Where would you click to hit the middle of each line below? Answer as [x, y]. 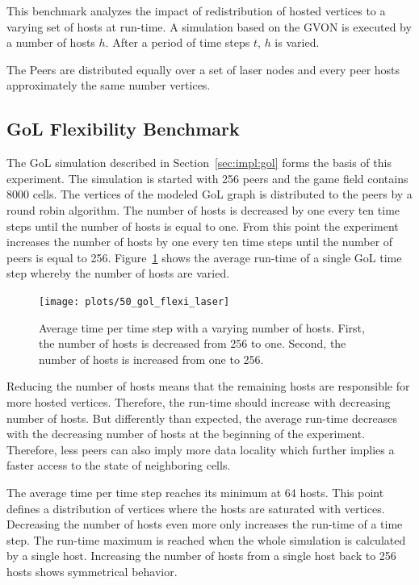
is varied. [297, 42]
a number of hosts [51, 42]
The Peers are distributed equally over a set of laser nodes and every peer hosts [203, 69]
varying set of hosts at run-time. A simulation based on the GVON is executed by [209, 26]
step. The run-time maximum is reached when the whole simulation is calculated [206, 539]
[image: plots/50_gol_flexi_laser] [134, 301]
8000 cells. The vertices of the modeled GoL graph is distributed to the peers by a [209, 194]
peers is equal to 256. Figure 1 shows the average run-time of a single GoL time [204, 257]
